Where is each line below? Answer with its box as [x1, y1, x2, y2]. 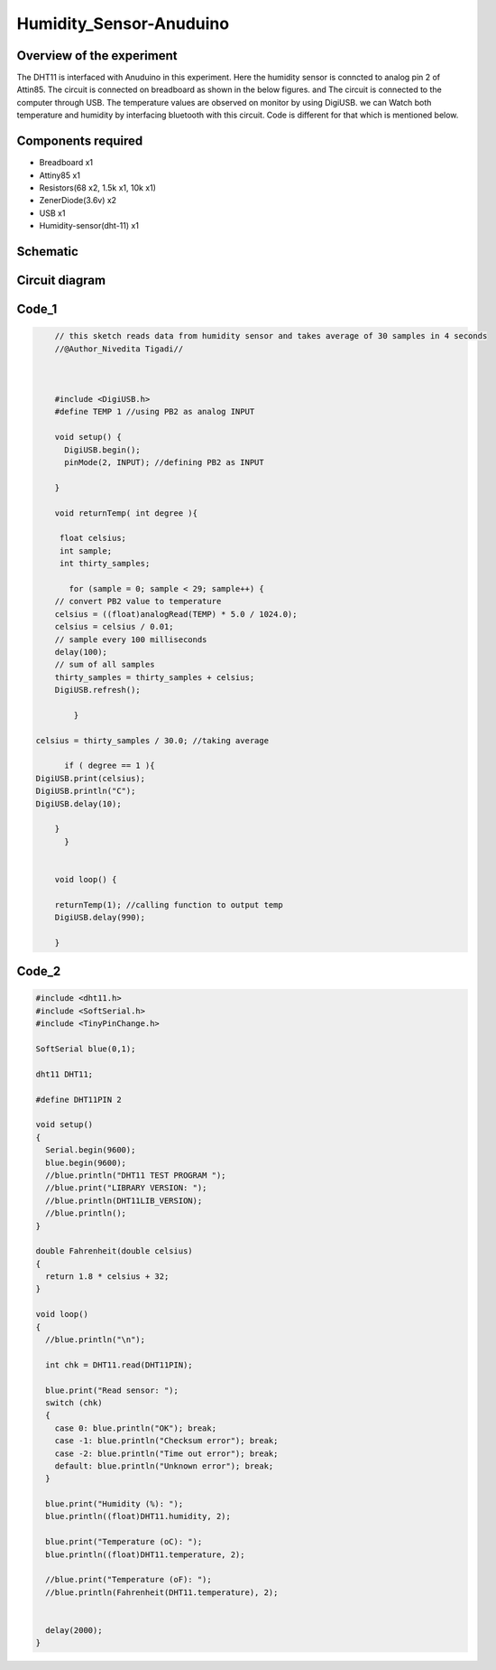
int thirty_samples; [59, 558, 151, 569]
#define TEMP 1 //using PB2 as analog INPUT [54, 406, 255, 417]
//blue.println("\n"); [45, 1335, 146, 1345]
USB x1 [39, 208, 66, 219]
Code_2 [16, 964, 61, 979]
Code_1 [16, 301, 58, 316]
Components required [16, 134, 143, 149]
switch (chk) [45, 1397, 103, 1408]
